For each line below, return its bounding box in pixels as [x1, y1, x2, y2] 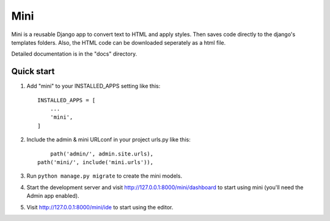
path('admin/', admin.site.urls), [50, 150, 154, 157]
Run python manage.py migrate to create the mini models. [26, 172, 183, 180]
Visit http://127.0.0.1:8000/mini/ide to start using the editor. [26, 203, 174, 211]
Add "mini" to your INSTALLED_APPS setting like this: [26, 83, 161, 90]
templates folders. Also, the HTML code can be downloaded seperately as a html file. [11, 39, 226, 46]
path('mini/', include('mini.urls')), [37, 159, 154, 165]
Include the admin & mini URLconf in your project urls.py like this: [26, 136, 191, 143]
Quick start [11, 66, 55, 77]
